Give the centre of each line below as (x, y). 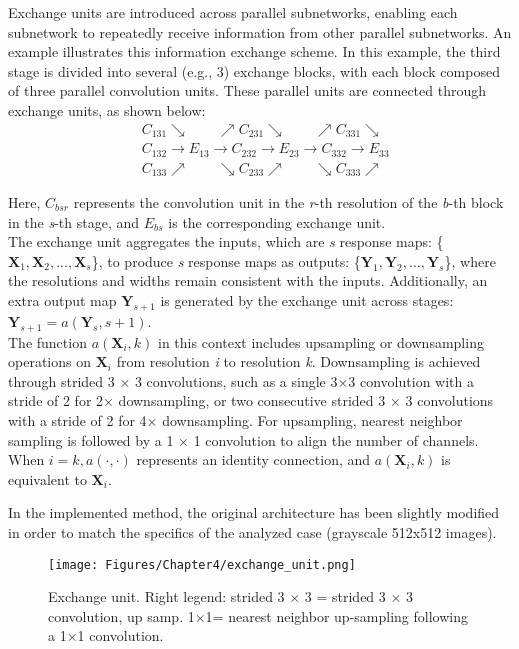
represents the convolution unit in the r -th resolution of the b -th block (288, 202)
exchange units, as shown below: (107, 109)
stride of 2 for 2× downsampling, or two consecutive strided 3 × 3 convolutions (251, 400)
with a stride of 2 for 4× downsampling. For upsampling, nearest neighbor (235, 419)
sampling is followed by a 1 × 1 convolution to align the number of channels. (243, 439)
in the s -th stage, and (74, 221)
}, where (470, 260)
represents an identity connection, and (253, 459)
